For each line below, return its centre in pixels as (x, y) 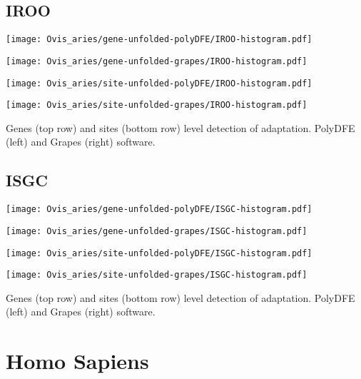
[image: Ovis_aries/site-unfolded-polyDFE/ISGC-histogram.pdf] (159, 253)
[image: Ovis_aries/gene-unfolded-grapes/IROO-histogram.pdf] (157, 61)
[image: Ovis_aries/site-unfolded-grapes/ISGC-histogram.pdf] (157, 275)
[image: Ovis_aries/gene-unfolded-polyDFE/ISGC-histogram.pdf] (159, 209)
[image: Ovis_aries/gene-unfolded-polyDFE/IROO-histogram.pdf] (159, 40)
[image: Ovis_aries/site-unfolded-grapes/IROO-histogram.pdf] (157, 105)
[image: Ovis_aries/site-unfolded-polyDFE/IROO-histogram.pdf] (159, 83)
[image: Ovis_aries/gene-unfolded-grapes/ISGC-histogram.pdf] (157, 231)
